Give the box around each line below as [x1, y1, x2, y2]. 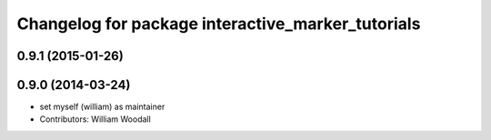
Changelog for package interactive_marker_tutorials [16, 14, 421, 34]
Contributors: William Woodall [39, 114, 152, 125]
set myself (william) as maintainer [39, 101, 165, 113]
